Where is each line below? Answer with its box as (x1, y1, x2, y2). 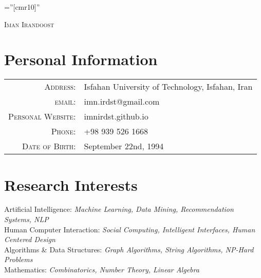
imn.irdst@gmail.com (84, 95, 160, 108)
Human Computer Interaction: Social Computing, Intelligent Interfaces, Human (4, 224, 255, 234)
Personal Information (4, 49, 158, 70)
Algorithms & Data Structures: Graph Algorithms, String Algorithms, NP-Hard (4, 244, 254, 254)
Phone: (51, 125, 76, 137)
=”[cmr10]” (4, 2, 40, 12)
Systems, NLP (4, 214, 49, 225)
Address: (44, 81, 76, 93)
